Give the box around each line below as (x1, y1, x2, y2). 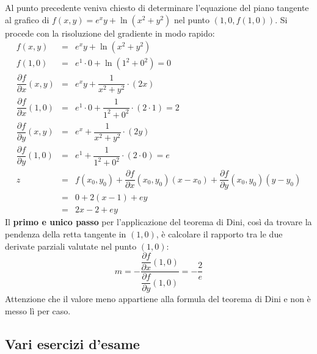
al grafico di (5, 13, 49, 26)
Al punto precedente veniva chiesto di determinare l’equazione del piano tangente (5, 1, 309, 13)
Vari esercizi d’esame (5, 334, 140, 353)
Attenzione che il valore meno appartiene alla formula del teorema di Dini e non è (5, 292, 311, 305)
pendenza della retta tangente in (5, 228, 126, 240)
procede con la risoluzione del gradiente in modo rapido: (5, 26, 215, 39)
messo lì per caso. (5, 304, 71, 317)
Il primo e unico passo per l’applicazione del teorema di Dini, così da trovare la (5, 215, 312, 228)
